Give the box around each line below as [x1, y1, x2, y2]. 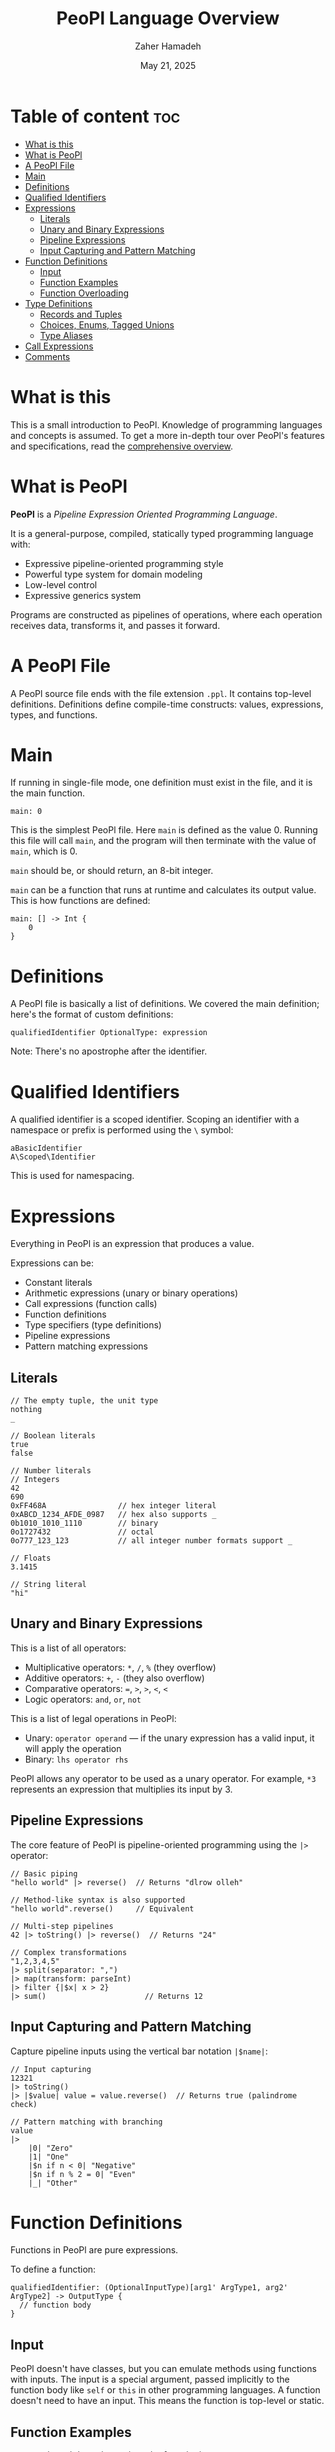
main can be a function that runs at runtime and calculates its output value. [10, 884, 317, 896]
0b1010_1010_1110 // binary [10, 1518, 159, 1529]
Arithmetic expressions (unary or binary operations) [24, 1287, 239, 1299]
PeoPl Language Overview [56, 7, 280, 30]
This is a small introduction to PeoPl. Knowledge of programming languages [10, 418, 323, 431]
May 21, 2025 [139, 59, 197, 71]
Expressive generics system [24, 589, 142, 601]
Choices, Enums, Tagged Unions [39, 318, 175, 331]
